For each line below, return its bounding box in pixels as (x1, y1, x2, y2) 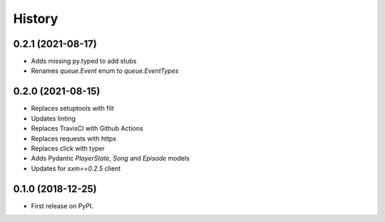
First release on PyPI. (31, 201, 94, 210)
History (13, 11, 58, 26)
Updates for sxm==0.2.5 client (31, 164, 121, 173)
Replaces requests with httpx (31, 134, 117, 143)
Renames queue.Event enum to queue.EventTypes (31, 66, 179, 75)
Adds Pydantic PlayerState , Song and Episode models (31, 154, 190, 163)
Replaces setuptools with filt (31, 104, 114, 113)
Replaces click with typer (31, 143, 106, 153)
